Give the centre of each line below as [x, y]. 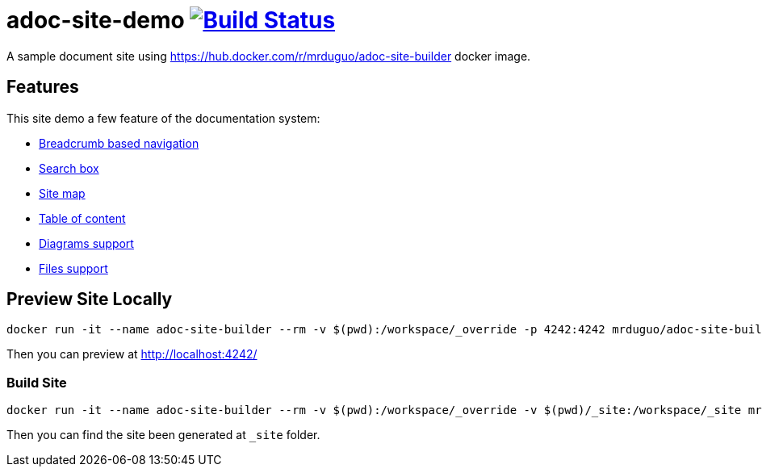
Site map [62, 193]
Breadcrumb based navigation [119, 143]
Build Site [37, 382]
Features [43, 87]
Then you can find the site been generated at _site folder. [163, 435]
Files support [73, 268]
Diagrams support [86, 243]
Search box [69, 168]
